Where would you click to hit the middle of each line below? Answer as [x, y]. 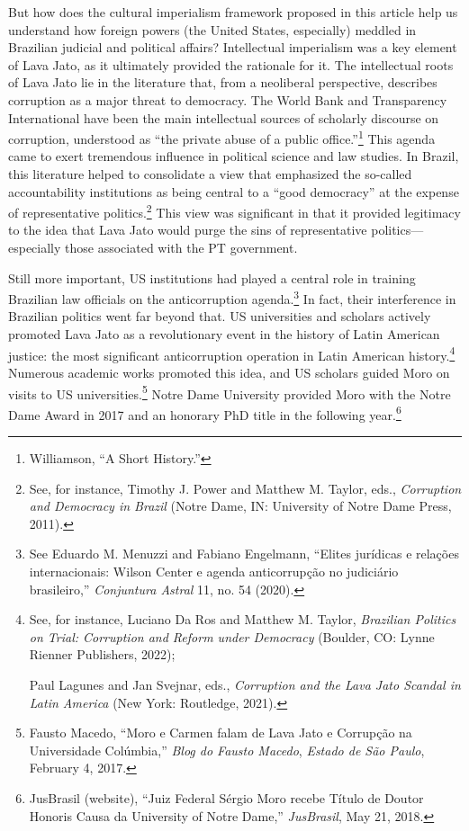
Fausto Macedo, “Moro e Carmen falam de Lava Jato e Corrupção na [221, 733]
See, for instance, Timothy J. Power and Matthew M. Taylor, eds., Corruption [245, 488]
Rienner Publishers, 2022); [102, 654]
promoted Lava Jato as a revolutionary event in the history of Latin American [224, 334]
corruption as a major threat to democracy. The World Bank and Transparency [228, 99]
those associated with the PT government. [181, 248]
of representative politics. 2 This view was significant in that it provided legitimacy [234, 211]
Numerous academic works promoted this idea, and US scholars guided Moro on [229, 372]
